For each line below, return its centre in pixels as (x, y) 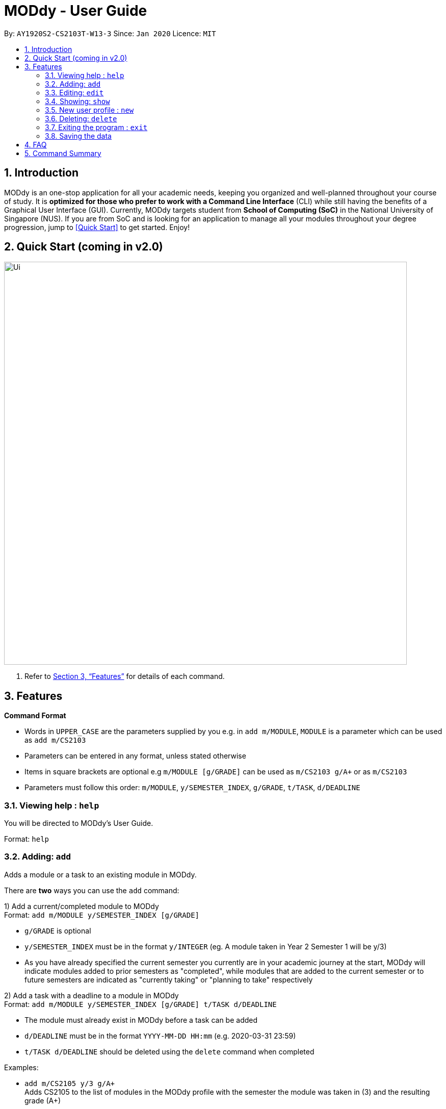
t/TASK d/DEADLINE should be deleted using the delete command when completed (169, 1051)
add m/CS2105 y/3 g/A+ (70, 1083)
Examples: (21, 1067)
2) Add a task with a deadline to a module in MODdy (91, 995)
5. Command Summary (63, 153)
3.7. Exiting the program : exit (96, 127)
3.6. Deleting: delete (81, 118)
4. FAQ (36, 144)
